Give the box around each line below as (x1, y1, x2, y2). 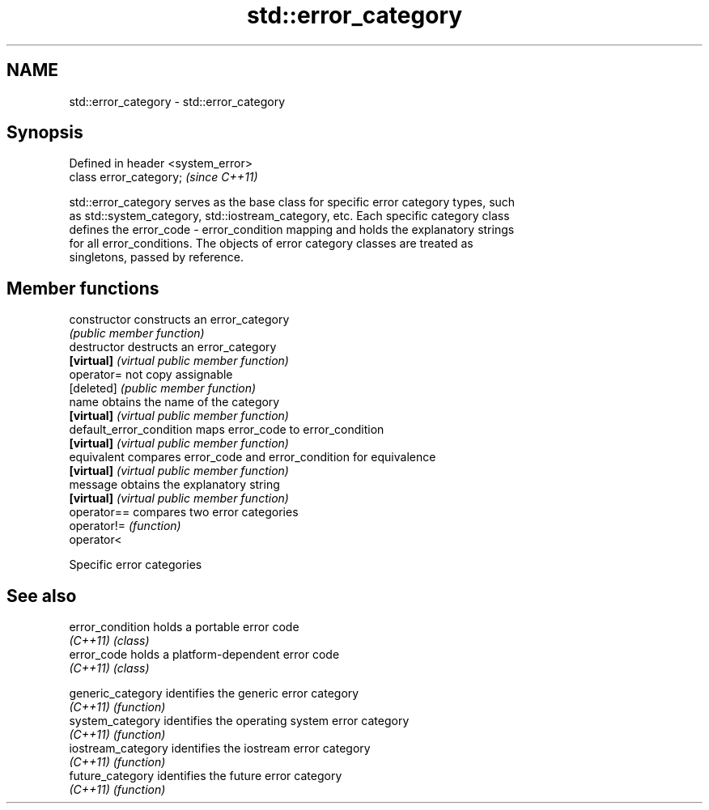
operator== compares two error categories (69, 505, 299, 520)
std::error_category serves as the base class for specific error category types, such (69, 195, 516, 210)
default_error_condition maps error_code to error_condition (69, 422, 384, 437)
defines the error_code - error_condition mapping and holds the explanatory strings (69, 223, 515, 237)
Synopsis (6, 122, 83, 143)
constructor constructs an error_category (69, 312, 290, 327)
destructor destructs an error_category (69, 340, 277, 354)
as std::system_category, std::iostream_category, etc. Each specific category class (69, 209, 510, 223)
